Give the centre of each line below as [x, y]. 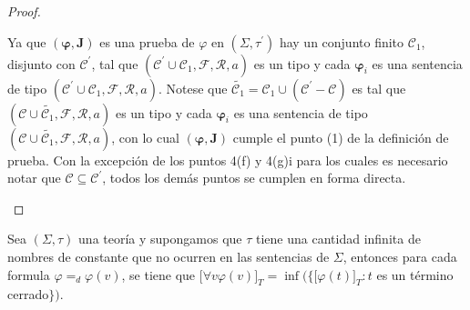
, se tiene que [158, 274]
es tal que [379, 88]
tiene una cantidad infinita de [338, 239]
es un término [415, 274]
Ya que [27, 41]
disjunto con [41, 63]
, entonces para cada [400, 256]
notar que [34, 178]
